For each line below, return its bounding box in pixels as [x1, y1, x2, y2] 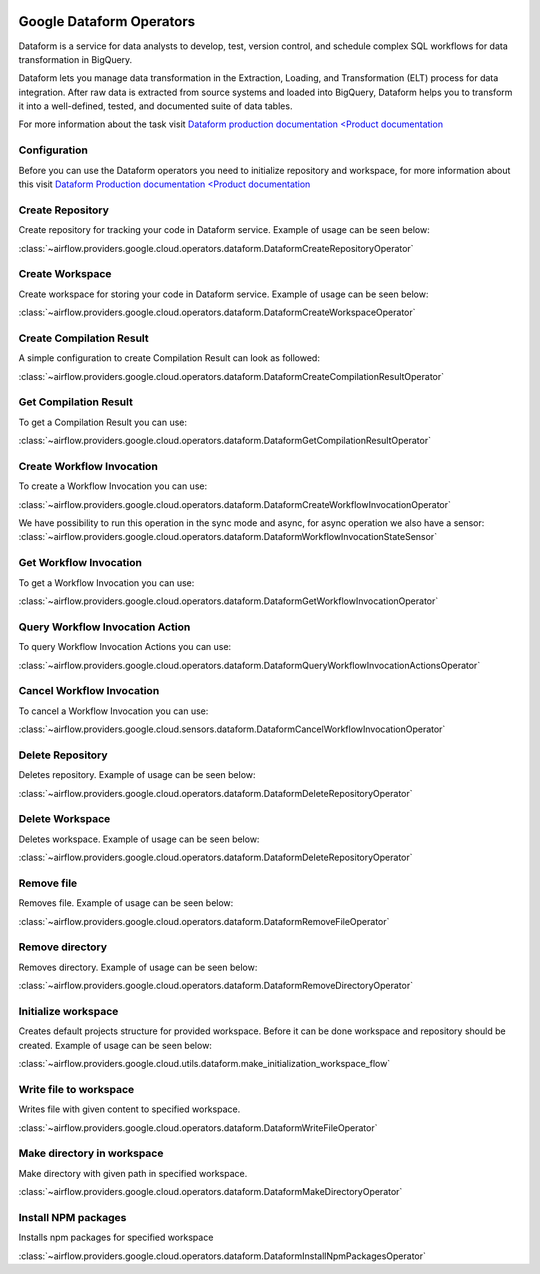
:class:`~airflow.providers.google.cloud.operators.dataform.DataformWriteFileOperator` [18, 1121, 378, 1134]
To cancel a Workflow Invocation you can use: [18, 705, 209, 717]
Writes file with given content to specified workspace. [18, 1103, 241, 1115]
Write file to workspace [18, 1082, 135, 1096]
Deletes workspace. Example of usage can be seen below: [18, 833, 260, 845]
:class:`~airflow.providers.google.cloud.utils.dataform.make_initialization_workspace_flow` [18, 1058, 391, 1070]
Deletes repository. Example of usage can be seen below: [18, 769, 256, 781]
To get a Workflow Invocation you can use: [18, 576, 195, 589]
